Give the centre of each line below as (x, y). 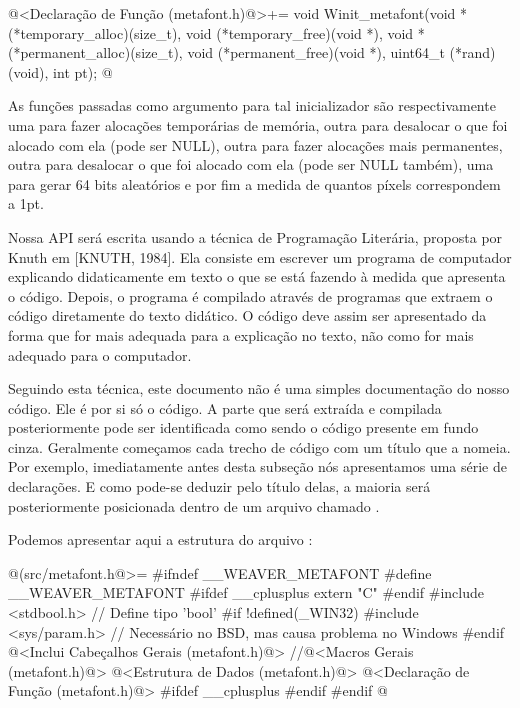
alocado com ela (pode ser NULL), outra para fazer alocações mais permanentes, (255, 144)
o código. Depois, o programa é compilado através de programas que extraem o (250, 295)
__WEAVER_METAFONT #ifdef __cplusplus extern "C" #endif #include (246, 592)
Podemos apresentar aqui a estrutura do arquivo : (160, 539)
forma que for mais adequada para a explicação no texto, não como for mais (241, 334)
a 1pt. (26, 203)
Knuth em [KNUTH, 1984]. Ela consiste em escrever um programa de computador (260, 256)
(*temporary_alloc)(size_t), (95, 32)
